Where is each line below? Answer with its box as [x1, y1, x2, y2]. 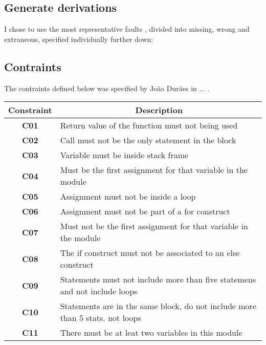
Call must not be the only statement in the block [60, 134, 236, 146]
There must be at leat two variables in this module [60, 327, 242, 339]
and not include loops [60, 285, 138, 297]
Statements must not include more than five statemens [60, 273, 256, 286]
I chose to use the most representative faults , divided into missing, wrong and [4, 24, 250, 34]
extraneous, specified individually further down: [4, 33, 153, 44]
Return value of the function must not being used [60, 119, 238, 132]
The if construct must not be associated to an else [60, 247, 240, 259]
